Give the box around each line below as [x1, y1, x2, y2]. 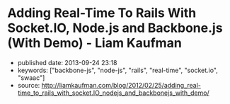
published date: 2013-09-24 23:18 [17, 58, 117, 67]
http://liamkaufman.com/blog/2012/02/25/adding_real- [41, 81, 202, 89]
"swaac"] [17, 73, 45, 82]
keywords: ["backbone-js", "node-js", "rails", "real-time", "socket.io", [17, 66, 218, 74]
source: [17, 81, 40, 89]
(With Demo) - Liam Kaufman [7, 35, 182, 51]
